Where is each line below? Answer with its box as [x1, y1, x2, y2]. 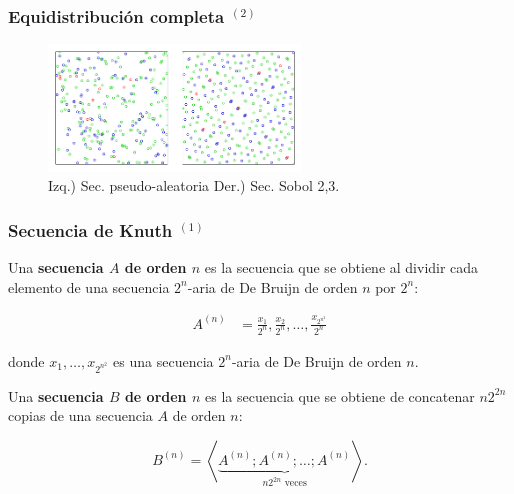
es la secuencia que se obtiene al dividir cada [204, 257, 479, 278]
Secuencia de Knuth [8, 217, 173, 242]
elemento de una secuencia [8, 276, 170, 297]
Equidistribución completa [8, 3, 225, 28]
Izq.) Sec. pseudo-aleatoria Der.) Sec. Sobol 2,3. [48, 175, 340, 196]
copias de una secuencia [8, 405, 153, 426]
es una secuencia [113, 350, 214, 371]
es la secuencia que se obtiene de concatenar [205, 385, 475, 406]
